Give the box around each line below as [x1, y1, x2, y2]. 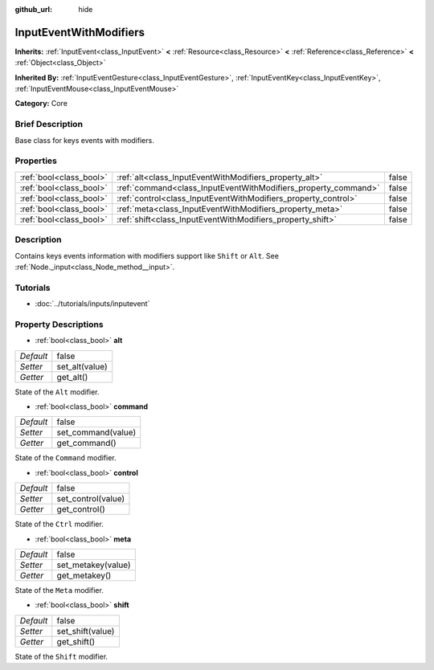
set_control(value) [56, 493, 125, 505]
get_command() [56, 438, 117, 449]
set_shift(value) [56, 625, 115, 636]
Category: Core [14, 99, 68, 108]
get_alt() [56, 371, 88, 382]
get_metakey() [56, 570, 112, 581]
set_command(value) [56, 427, 137, 438]
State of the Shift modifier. [14, 652, 108, 661]
